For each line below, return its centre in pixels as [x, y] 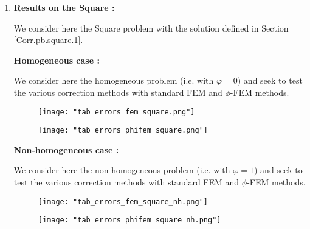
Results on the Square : [64, 7]
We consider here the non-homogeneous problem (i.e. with [122, 170]
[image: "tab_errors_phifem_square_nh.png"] [129, 220]
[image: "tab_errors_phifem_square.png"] [123, 131]
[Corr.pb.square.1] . [48, 40]
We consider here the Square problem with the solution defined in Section [151, 28]
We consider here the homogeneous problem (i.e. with [114, 80]
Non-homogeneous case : [66, 149]
